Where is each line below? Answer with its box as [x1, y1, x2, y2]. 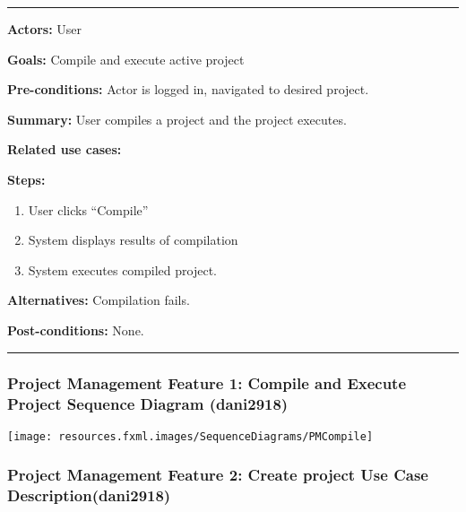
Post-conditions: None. [7, 320, 144, 339]
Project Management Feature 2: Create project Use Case [7, 464, 428, 486]
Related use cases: [7, 140, 122, 159]
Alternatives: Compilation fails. [7, 291, 190, 309]
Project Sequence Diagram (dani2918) [7, 393, 289, 415]
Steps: [7, 169, 46, 188]
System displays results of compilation [28, 230, 238, 249]
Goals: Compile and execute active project [7, 49, 245, 68]
